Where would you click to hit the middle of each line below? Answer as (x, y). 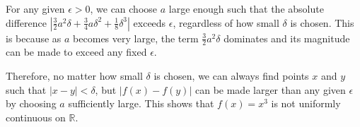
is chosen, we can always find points (231, 76)
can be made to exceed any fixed (76, 52)
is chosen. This (322, 22)
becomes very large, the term (136, 38)
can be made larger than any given (270, 89)
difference (26, 22)
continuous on (36, 117)
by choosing (31, 103)
